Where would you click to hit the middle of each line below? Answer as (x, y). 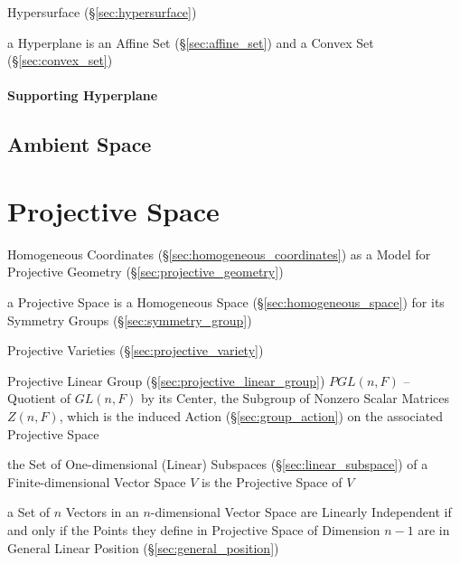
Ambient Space (80, 144)
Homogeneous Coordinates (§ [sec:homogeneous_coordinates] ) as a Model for (219, 254)
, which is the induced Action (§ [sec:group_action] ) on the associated (251, 416)
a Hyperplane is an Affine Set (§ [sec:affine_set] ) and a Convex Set (191, 42)
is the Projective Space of (272, 481)
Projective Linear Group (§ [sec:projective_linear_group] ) (166, 380)
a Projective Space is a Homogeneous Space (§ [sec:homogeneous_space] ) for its (226, 302)
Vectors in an (102, 512)
